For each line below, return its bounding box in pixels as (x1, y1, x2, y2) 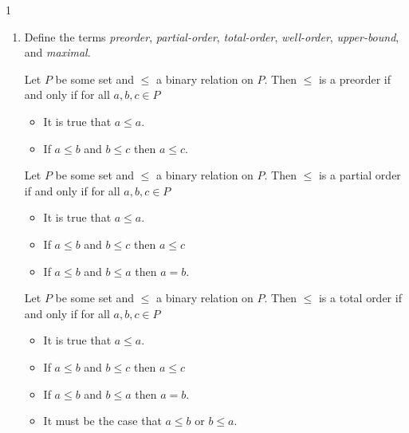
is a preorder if (318, 70, 391, 87)
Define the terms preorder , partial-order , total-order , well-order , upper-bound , (24, 28, 399, 45)
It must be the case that (43, 412, 162, 429)
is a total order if (318, 289, 402, 306)
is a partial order (318, 167, 401, 183)
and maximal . (24, 44, 91, 61)
